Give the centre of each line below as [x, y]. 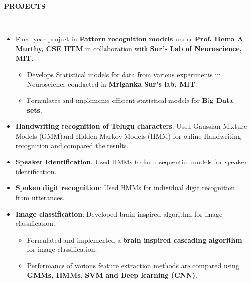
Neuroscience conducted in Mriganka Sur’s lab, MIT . [112, 84]
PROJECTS [25, 6]
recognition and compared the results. [72, 145]
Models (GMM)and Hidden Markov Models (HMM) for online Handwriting [128, 135]
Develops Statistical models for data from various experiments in [124, 74]
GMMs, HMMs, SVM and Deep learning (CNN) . [112, 275]
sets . [34, 110]
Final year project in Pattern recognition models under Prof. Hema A [129, 39]
